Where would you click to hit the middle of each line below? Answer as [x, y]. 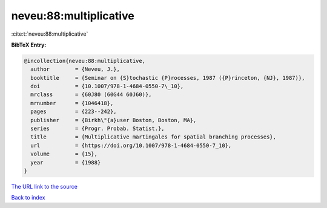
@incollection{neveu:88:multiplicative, [84, 61]
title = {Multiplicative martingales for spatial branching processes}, [154, 137]
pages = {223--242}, [74, 112]
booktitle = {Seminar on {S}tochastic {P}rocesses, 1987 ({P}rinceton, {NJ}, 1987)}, [168, 78]
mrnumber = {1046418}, [72, 103]
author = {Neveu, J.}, [75, 69]
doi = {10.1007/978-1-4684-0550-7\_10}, [107, 86]
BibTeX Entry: [29, 45]
